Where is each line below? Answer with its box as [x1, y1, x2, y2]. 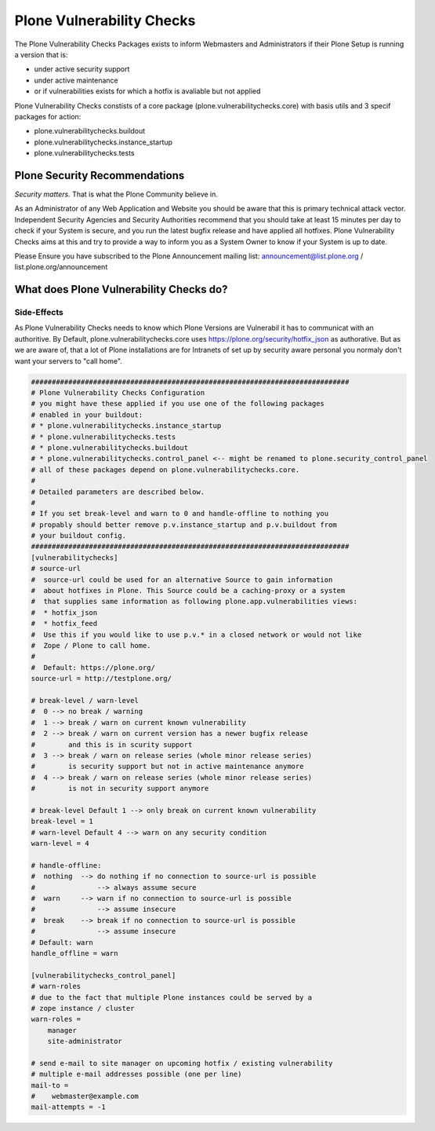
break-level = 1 [31, 817, 94, 826]
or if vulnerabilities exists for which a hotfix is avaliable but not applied [34, 86, 261, 96]
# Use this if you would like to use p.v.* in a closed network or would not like [31, 630, 362, 639]
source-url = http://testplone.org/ [31, 674, 172, 683]
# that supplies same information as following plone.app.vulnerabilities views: [31, 597, 358, 606]
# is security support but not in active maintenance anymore [31, 762, 304, 771]
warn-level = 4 [31, 839, 89, 848]
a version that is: [14, 49, 68, 59]
